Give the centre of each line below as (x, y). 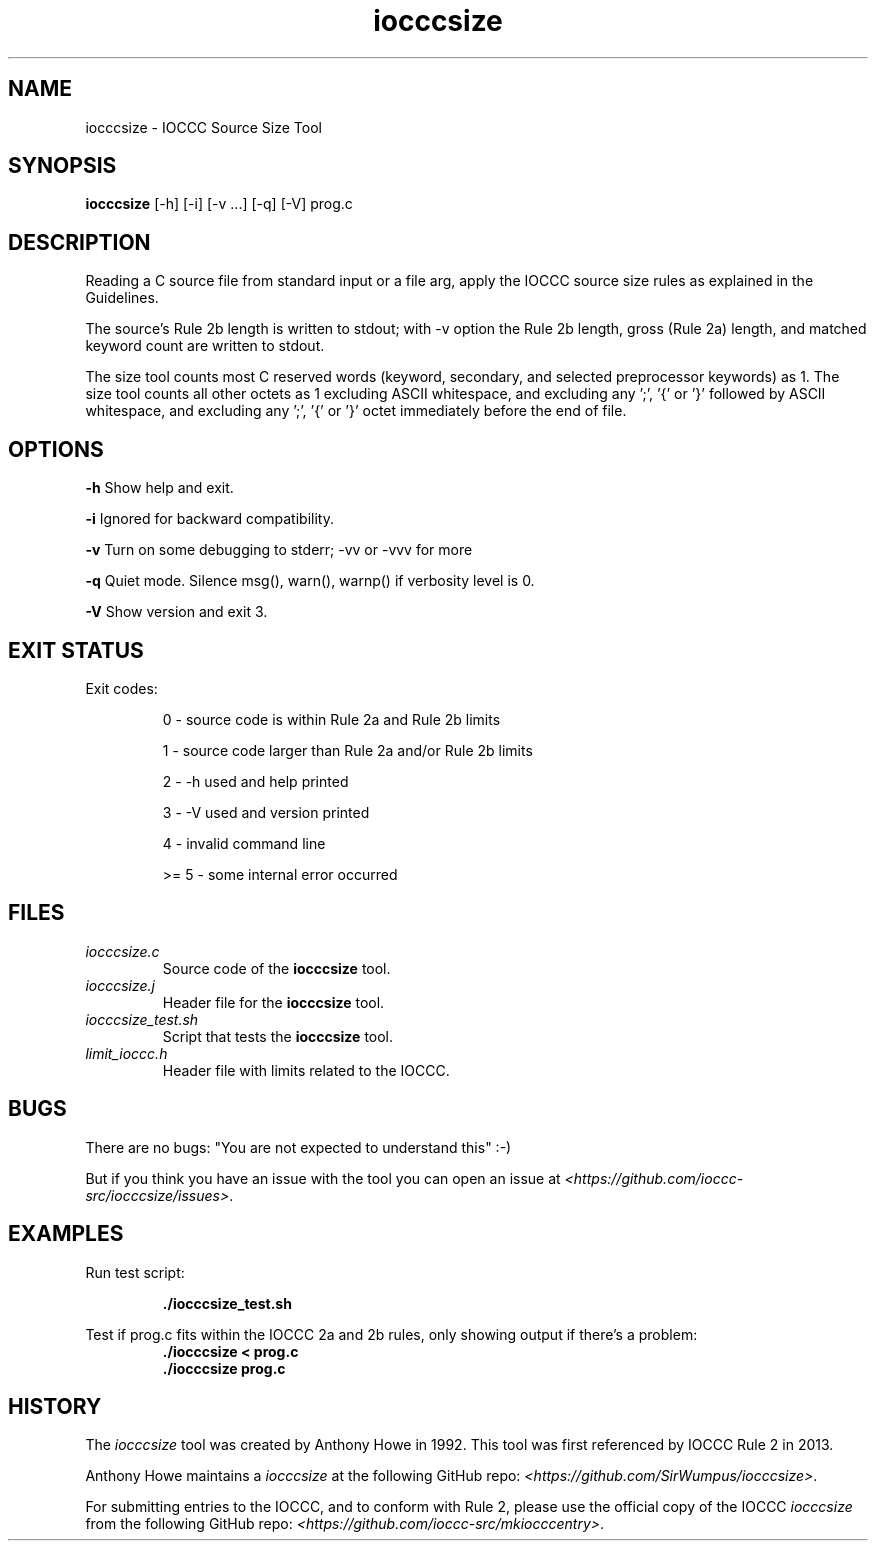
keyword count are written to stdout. (205, 346)
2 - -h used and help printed (255, 781)
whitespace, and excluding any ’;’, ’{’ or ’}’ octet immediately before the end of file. (356, 411)
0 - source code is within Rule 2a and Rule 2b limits (331, 719)
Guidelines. (122, 298)
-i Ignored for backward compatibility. (209, 519)
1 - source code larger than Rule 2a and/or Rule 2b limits (347, 750)
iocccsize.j (120, 985)
